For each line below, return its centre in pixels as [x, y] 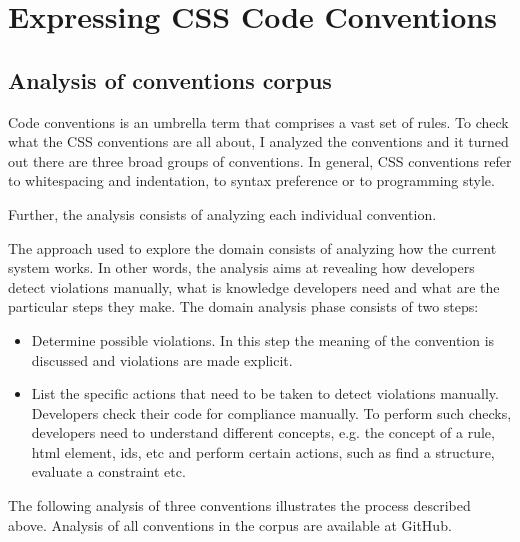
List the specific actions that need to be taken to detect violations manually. [265, 393]
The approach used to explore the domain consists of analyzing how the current [252, 247]
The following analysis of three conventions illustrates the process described [239, 505]
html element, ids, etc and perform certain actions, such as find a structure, [263, 451]
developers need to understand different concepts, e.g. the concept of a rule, [263, 432]
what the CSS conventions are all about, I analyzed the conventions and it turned [258, 141]
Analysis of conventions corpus [170, 79]
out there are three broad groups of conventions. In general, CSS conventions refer [260, 160]
